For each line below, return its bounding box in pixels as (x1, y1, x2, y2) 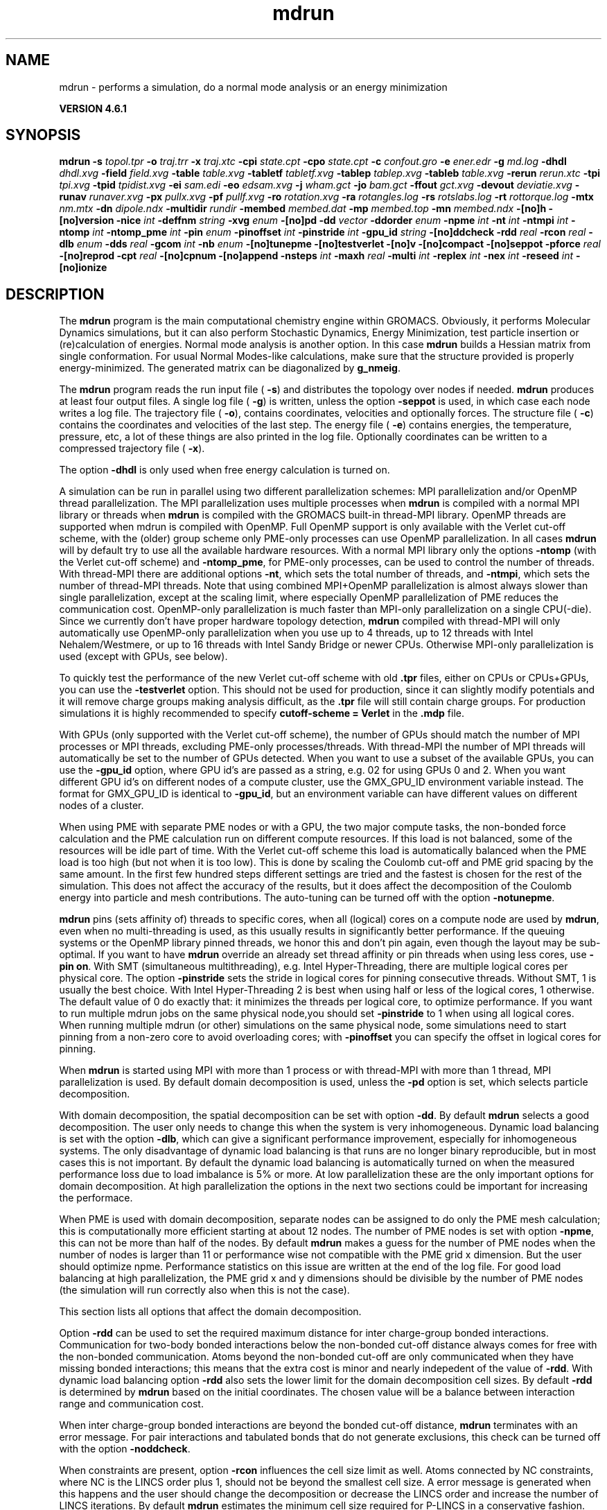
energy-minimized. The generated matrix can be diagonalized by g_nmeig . (59, 362, 401, 374)
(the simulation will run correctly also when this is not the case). (59, 1284, 350, 1296)
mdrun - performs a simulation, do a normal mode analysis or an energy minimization (59, 80, 448, 93)
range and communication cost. (59, 1398, 204, 1410)
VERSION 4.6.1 (59, 102, 127, 114)
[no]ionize (59, 261, 107, 274)
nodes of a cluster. (59, 799, 144, 812)
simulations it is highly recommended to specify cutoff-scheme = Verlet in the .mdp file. (59, 707, 465, 720)
